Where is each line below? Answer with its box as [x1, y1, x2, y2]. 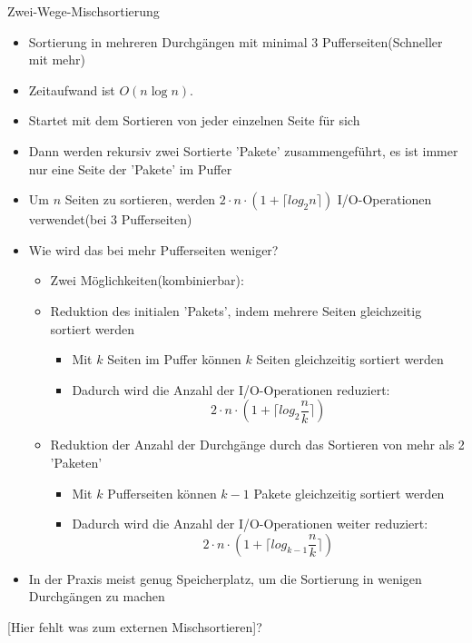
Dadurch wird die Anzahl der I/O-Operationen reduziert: [72, 380, 390, 399]
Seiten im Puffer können [107, 350, 241, 369]
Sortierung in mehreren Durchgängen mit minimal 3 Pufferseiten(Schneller [28, 32, 443, 51]
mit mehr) [28, 50, 86, 69]
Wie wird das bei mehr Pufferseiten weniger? [28, 240, 279, 259]
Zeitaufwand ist [28, 80, 115, 99]
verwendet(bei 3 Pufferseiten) [28, 210, 192, 229]
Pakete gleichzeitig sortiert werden [253, 483, 445, 502]
